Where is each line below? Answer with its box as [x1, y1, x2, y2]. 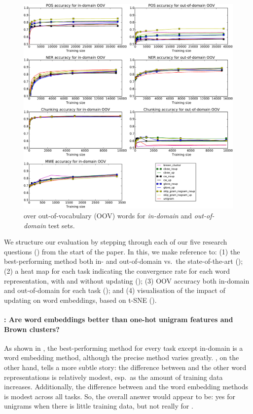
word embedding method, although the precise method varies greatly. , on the [4, 352, 239, 363]
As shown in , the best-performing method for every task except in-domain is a [4, 342, 243, 353]
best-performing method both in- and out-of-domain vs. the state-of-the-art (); [4, 256, 243, 266]
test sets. [48, 220, 75, 230]
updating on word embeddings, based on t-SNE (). [4, 294, 157, 305]
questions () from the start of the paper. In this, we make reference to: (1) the [4, 246, 240, 256]
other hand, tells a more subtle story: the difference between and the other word [4, 362, 247, 372]
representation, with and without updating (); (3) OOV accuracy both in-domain [4, 275, 250, 286]
